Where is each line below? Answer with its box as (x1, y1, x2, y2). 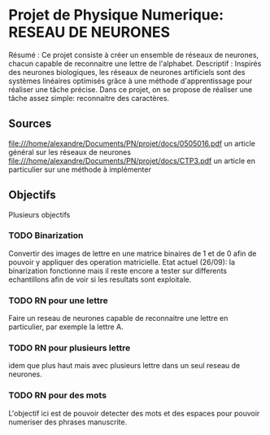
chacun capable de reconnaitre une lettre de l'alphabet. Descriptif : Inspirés (8, 59, 262, 68)
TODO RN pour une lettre (8, 295, 108, 306)
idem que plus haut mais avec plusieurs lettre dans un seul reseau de (8, 361, 241, 371)
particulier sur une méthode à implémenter (8, 165, 152, 174)
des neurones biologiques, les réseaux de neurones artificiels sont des (8, 67, 246, 77)
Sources (8, 116, 52, 131)
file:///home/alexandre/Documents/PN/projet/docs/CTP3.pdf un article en (8, 156, 256, 165)
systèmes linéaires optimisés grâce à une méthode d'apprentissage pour (8, 76, 253, 86)
